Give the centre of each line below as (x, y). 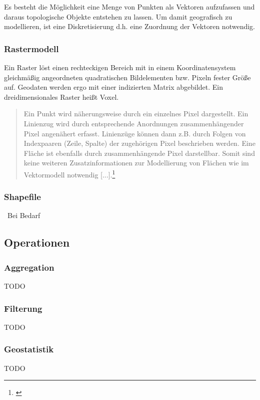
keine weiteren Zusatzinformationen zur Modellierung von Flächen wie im (136, 163)
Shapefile (22, 197)
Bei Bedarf (24, 215)
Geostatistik (29, 349)
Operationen (37, 242)
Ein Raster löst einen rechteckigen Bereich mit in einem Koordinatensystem (120, 67)
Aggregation (29, 267)
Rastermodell (31, 48)
